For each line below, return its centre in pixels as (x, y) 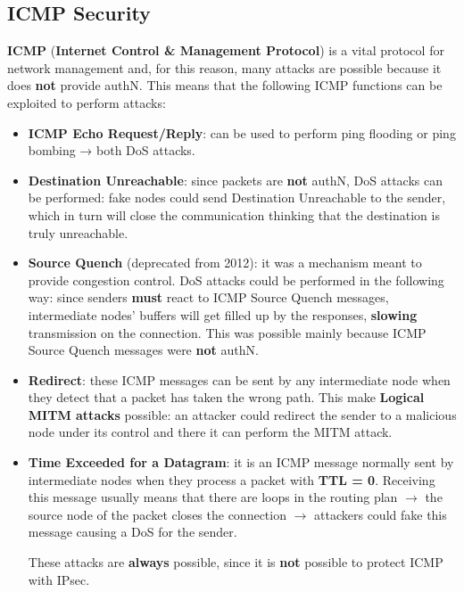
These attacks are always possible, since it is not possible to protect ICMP (236, 562)
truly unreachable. (78, 232)
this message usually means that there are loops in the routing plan (213, 497)
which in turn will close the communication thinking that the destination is (234, 214)
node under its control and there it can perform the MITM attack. (210, 432)
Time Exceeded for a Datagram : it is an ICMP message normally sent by (241, 462)
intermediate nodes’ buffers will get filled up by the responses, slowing (223, 314)
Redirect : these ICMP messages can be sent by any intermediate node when (239, 379)
